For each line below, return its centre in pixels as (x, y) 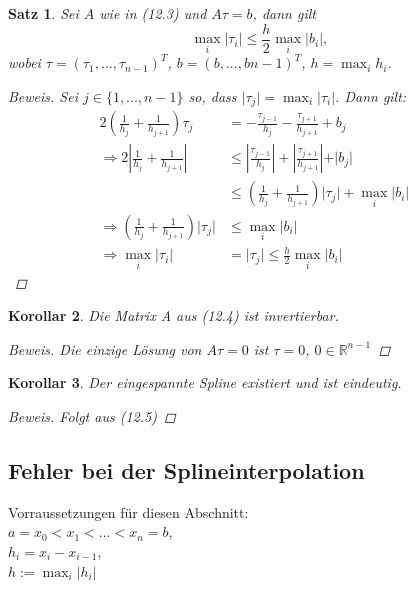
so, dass (212, 95)
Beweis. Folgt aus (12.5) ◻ (92, 416)
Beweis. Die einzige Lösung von (105, 348)
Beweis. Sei (43, 95)
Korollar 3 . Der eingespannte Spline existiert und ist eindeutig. (205, 382)
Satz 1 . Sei (43, 13)
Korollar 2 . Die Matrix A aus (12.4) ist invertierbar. (173, 315)
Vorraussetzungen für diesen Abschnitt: (128, 511)
